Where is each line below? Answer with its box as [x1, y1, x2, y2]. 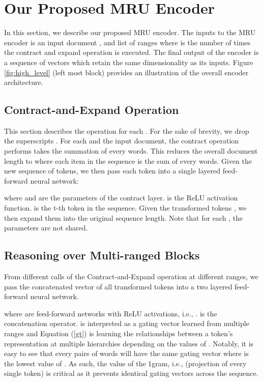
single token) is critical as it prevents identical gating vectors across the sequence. [4, 368, 258, 378]
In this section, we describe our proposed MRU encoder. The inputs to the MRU [4, 27, 256, 38]
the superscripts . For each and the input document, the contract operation [4, 135, 239, 146]
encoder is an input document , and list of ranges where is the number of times [4, 37, 251, 47]
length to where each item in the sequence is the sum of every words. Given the [4, 155, 252, 166]
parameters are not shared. [4, 222, 88, 233]
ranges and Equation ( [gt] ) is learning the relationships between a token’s [4, 328, 233, 338]
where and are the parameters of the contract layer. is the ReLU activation [4, 192, 238, 203]
